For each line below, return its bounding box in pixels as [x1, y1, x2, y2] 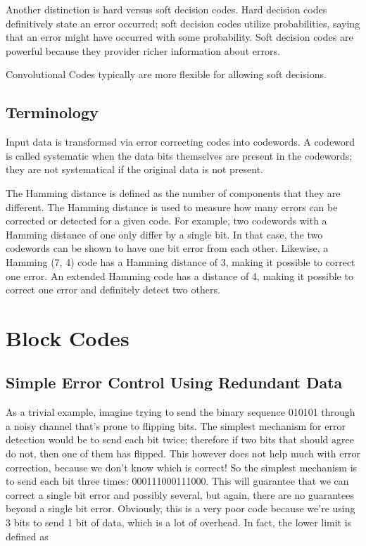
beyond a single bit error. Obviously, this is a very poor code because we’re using [6, 501, 355, 516]
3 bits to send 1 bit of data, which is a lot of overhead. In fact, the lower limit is [6, 515, 352, 530]
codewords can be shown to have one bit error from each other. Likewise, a [6, 241, 329, 255]
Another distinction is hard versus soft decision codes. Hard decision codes [6, 2, 327, 16]
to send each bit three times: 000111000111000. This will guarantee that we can [6, 474, 349, 488]
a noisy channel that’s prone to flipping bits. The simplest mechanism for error [6, 418, 346, 433]
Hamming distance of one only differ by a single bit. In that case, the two [6, 227, 323, 241]
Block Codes [6, 323, 130, 352]
